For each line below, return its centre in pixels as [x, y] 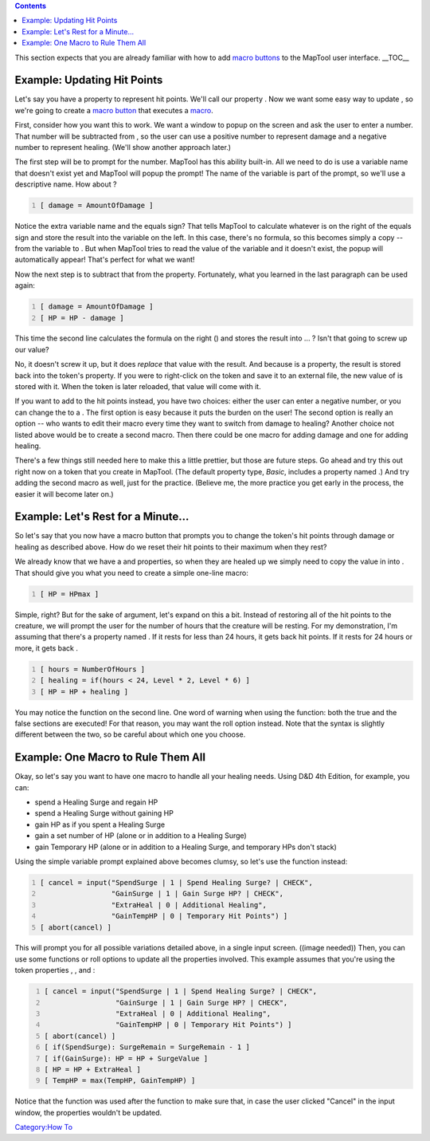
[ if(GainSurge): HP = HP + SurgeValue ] [126, 1058]
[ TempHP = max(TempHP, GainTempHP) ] [120, 1081]
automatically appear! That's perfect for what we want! [105, 260]
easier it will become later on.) [64, 494]
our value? [32, 349]
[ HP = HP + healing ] [84, 691]
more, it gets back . [47, 648]
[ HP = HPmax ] [70, 594]
